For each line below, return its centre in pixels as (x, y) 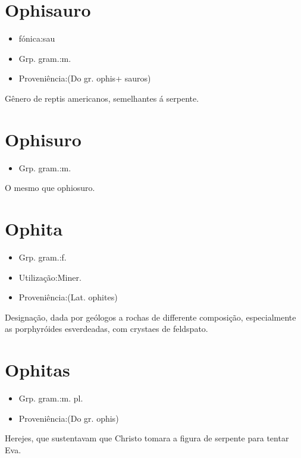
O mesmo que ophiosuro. (50, 188)
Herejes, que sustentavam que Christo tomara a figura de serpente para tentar (147, 438)
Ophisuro (43, 139)
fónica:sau (37, 38)
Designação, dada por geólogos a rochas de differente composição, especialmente (150, 317)
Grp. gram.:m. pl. (51, 398)
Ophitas (37, 370)
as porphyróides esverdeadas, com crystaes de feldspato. (106, 329)
